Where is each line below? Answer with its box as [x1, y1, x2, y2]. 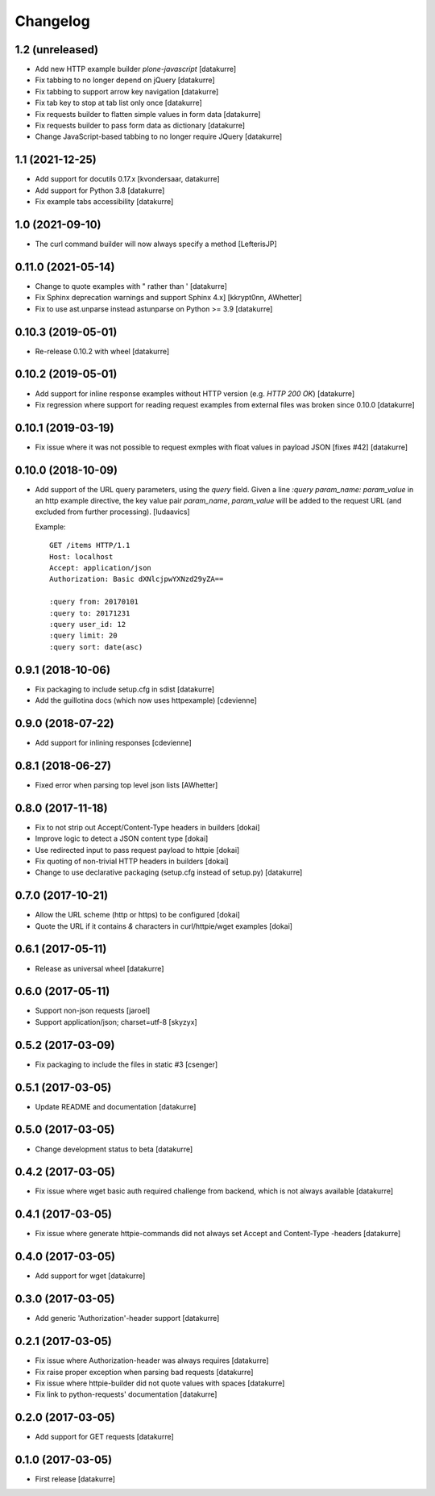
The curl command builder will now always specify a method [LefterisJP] [35, 239, 277, 249]
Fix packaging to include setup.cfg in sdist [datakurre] [35, 684, 215, 694]
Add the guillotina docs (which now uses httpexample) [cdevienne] [35, 696, 257, 705]
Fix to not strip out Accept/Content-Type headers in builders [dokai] [35, 822, 261, 832]
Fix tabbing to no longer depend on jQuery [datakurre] [35, 75, 215, 85]
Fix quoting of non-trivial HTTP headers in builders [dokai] [35, 856, 229, 866]
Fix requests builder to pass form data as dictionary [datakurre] [35, 121, 246, 131]
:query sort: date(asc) [49, 642, 143, 651]
